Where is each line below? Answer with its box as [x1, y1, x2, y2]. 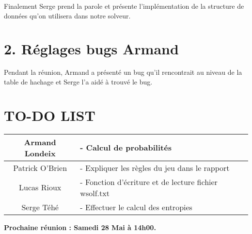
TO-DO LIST [4, 105, 95, 125]
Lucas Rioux [19, 182, 62, 193]
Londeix [24, 147, 56, 159]
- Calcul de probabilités [80, 142, 172, 153]
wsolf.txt [80, 187, 110, 199]
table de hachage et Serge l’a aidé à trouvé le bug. [4, 76, 153, 86]
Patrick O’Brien [13, 162, 67, 173]
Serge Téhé [21, 201, 59, 213]
